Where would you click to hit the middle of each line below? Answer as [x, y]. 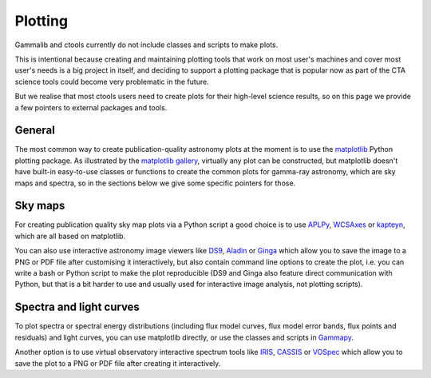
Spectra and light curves [77, 307]
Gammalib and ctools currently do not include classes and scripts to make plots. [146, 45]
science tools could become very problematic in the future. [112, 82]
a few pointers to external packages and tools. [91, 107]
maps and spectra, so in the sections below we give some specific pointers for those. [155, 183]
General [35, 131]
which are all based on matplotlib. [70, 236]
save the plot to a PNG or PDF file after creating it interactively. [118, 363]
